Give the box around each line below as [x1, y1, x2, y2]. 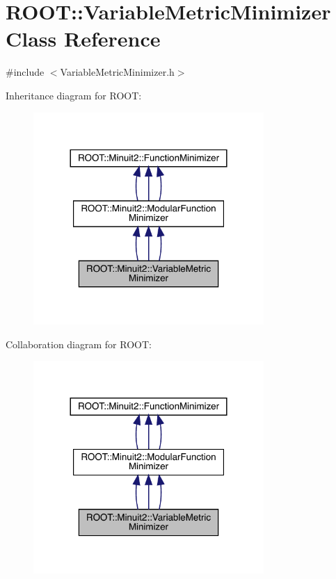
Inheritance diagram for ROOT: [6, 88, 142, 102]
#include [6, 65, 45, 79]
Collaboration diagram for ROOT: [6, 336, 152, 351]
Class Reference [6, 24, 161, 53]
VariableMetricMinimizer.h [60, 65, 175, 79]
